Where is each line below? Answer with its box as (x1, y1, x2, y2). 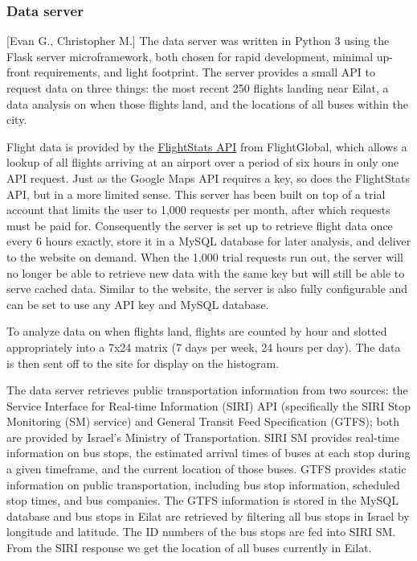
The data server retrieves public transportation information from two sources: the (6, 382, 408, 398)
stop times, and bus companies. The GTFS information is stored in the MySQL (6, 492, 399, 509)
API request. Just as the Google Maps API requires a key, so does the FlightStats (6, 169, 411, 186)
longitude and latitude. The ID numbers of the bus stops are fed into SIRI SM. (6, 523, 396, 540)
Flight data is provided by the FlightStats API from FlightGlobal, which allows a (6, 138, 407, 155)
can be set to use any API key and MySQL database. (6, 295, 269, 312)
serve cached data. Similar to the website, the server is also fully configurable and (6, 280, 408, 297)
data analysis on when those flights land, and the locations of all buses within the (6, 95, 408, 112)
